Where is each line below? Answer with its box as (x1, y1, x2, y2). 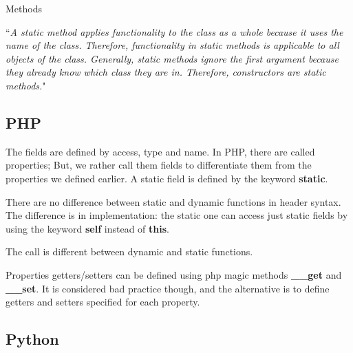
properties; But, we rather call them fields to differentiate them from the (6, 158, 312, 172)
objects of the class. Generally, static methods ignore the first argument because (6, 51, 339, 65)
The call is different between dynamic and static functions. (6, 244, 253, 259)
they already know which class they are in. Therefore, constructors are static (6, 65, 326, 79)
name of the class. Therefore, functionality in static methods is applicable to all (6, 38, 339, 52)
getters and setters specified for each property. (6, 295, 200, 309)
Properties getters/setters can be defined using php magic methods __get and (6, 267, 342, 281)
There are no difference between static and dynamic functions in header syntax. (6, 194, 341, 208)
